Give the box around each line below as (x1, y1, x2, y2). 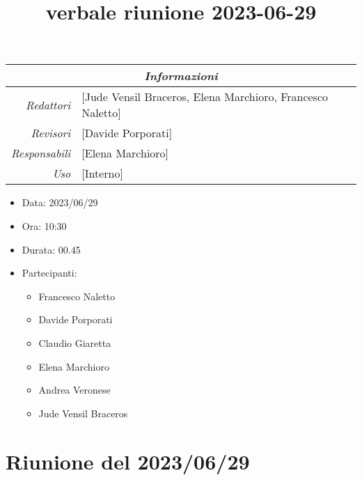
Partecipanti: (22, 265, 77, 280)
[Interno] (81, 165, 123, 182)
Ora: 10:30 (22, 218, 67, 233)
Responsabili (11, 145, 71, 162)
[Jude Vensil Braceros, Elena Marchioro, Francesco (81, 88, 329, 105)
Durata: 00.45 (22, 242, 81, 256)
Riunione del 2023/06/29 (6, 447, 250, 475)
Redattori (26, 96, 71, 113)
